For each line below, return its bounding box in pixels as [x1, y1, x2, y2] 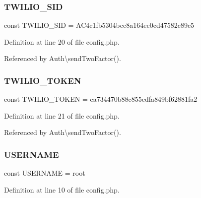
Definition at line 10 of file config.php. [4, 184, 120, 195]
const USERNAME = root [4, 168, 85, 178]
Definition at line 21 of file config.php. [4, 110, 120, 121]
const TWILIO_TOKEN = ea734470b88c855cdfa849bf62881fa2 [4, 94, 198, 104]
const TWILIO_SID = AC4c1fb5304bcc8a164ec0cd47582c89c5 [4, 20, 195, 30]
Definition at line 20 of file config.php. [4, 36, 120, 47]
